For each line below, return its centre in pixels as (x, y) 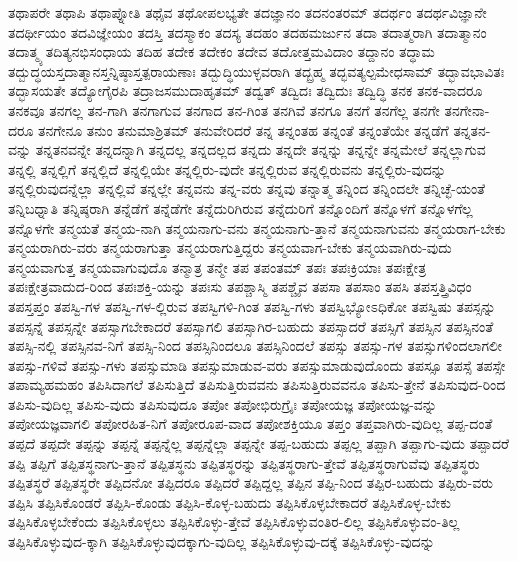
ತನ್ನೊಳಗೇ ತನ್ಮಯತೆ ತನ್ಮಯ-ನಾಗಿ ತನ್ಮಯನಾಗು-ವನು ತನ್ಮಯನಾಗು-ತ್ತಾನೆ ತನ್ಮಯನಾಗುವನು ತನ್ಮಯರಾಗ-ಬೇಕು (257, 227)
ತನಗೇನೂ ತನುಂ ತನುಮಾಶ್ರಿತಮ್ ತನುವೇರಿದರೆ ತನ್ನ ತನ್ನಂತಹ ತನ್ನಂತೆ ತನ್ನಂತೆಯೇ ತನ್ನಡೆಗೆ (243, 129)
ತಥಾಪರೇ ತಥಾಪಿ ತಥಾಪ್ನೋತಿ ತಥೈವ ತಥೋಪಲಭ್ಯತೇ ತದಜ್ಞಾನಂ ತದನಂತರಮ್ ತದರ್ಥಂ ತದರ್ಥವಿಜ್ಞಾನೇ (247, 12)
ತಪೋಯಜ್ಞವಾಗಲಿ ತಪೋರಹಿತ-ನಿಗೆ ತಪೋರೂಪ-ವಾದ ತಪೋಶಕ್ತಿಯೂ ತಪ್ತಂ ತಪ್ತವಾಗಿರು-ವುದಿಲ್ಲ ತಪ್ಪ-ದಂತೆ (250, 423)
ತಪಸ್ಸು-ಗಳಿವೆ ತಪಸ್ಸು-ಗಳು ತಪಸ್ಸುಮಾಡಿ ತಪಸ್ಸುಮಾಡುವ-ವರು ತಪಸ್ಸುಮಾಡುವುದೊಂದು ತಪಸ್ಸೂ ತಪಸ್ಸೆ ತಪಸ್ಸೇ (257, 364)
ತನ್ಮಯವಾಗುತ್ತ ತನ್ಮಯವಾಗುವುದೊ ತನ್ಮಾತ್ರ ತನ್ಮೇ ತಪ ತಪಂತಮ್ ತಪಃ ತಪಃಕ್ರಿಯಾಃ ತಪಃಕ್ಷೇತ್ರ (217, 266)
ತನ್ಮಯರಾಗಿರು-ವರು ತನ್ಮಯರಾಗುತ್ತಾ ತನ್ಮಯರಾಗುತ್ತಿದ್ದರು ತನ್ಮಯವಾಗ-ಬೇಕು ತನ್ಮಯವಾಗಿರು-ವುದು (230, 247)
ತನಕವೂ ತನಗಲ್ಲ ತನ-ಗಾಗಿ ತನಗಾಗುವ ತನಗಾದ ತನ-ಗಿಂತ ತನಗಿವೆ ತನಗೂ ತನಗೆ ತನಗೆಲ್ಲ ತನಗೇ (224, 109)
